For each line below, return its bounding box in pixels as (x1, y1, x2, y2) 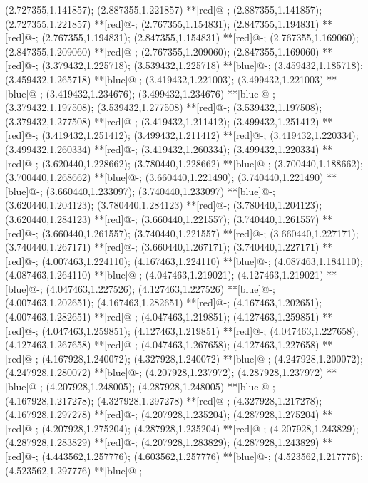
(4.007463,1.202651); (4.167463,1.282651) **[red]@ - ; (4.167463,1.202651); (5, 295, 322, 310)
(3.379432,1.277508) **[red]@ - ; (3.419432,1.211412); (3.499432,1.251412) (5, 113, 320, 128)
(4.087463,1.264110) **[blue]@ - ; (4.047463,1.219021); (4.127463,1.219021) (5, 267, 324, 282)
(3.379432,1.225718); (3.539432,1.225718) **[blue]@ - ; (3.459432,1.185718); (41, 58, 363, 73)
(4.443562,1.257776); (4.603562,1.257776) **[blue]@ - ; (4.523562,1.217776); (41, 449, 363, 463)
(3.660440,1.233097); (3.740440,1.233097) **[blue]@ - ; (46, 183, 275, 198)
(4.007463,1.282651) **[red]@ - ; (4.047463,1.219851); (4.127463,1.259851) (5, 309, 320, 324)
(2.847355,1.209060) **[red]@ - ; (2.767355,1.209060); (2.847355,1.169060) (5, 43, 320, 58)
